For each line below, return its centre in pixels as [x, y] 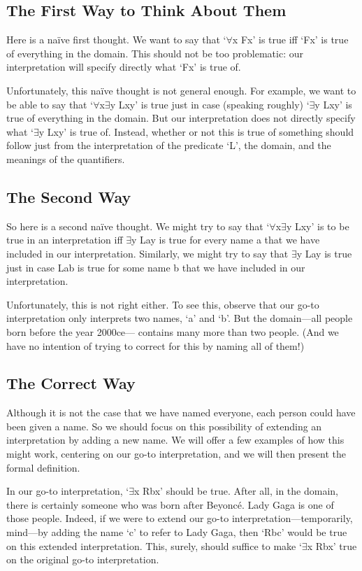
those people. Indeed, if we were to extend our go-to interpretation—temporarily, [180, 518]
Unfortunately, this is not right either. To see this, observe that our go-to [163, 304]
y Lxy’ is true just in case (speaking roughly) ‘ [210, 104]
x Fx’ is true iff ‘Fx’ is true [290, 40]
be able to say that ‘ [50, 104]
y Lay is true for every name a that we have [226, 240]
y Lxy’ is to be [318, 226]
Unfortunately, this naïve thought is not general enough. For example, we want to [181, 90]
